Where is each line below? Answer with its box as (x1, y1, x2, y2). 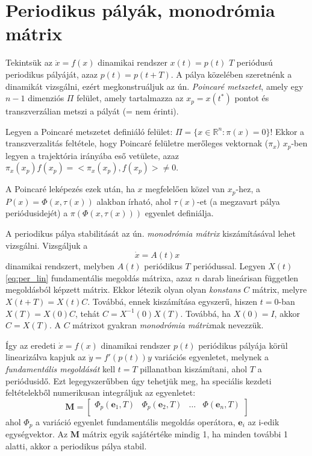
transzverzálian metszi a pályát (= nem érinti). (5, 105, 179, 117)
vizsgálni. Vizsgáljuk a (5, 239, 88, 251)
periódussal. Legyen (193, 260, 266, 272)
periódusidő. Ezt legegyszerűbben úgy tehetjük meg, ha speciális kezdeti (5, 374, 272, 387)
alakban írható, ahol (96, 195, 171, 207)
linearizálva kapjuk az (5, 351, 86, 363)
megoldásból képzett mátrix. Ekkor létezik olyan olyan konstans (5, 283, 241, 296)
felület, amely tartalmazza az (76, 92, 184, 104)
